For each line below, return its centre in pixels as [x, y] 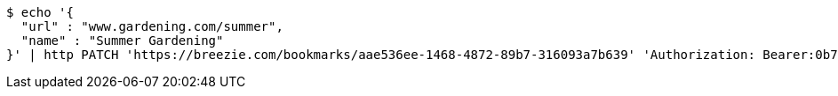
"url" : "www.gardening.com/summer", [152, 26]
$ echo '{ [40, 12]
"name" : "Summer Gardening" [122, 41]
